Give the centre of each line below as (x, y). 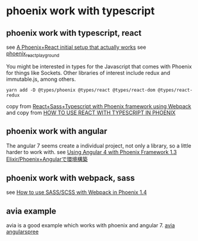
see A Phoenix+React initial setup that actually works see (76, 47)
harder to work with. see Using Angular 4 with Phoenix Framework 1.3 (92, 152)
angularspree (22, 232)
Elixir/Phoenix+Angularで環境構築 (47, 159)
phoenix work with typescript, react (74, 33)
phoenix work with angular (57, 131)
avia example (31, 211)
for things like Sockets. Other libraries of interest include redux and (88, 73)
